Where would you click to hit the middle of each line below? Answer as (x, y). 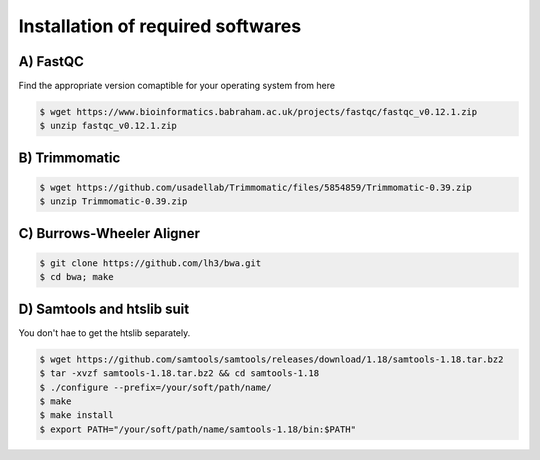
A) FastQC (51, 61)
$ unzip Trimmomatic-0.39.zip (113, 201)
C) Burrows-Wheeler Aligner (109, 233)
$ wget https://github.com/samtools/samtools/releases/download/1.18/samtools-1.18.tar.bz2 (271, 359)
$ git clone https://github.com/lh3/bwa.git (150, 263)
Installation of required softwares (160, 26)
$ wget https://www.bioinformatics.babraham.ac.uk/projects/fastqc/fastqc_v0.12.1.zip (258, 112)
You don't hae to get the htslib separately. (104, 332)
